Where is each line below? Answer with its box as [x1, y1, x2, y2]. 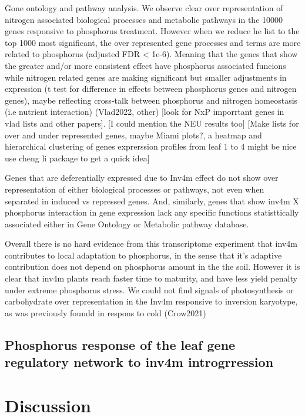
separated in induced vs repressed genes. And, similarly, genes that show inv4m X [5, 194, 299, 207]
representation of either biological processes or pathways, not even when [5, 183, 264, 195]
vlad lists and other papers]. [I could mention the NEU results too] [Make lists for [5, 117, 299, 129]
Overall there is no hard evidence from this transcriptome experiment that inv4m [5, 237, 297, 250]
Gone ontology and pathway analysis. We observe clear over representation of [5, 2, 283, 14]
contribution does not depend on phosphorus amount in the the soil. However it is [5, 260, 300, 273]
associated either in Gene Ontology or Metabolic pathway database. [5, 217, 249, 230]
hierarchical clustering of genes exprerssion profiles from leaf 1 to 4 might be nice [5, 140, 297, 153]
